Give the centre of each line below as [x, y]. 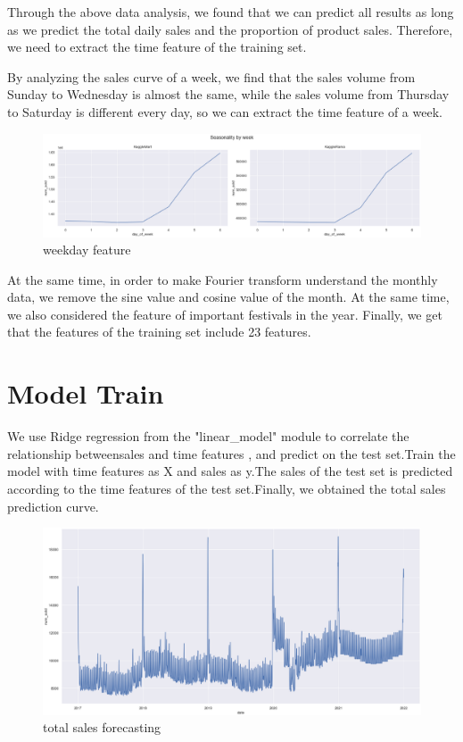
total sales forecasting [102, 727]
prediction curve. [53, 506]
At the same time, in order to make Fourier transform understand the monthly [223, 279]
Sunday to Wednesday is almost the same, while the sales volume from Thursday [228, 94]
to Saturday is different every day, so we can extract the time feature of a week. [225, 111]
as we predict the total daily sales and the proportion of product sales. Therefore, [230, 29]
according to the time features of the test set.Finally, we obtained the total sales [227, 488]
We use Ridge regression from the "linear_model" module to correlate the [208, 436]
